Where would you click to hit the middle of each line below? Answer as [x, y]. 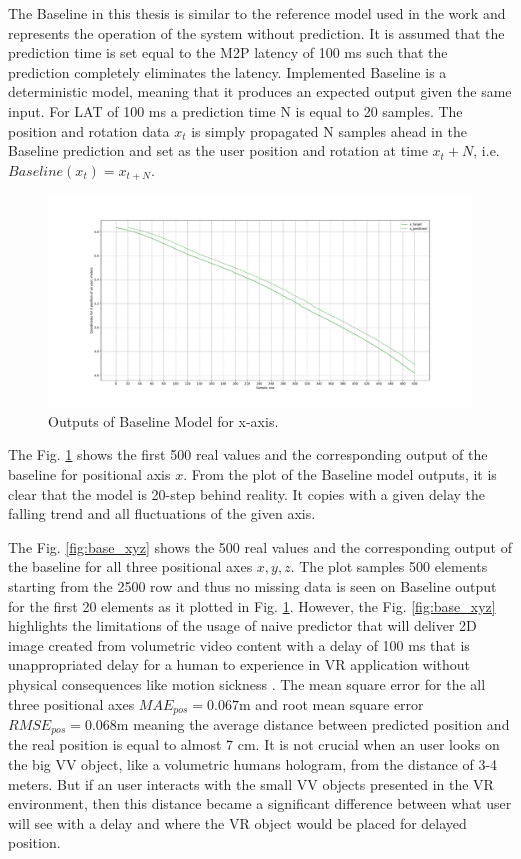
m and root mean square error [331, 703]
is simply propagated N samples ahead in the [329, 130]
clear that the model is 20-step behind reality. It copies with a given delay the [247, 493]
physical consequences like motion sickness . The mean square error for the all [247, 683]
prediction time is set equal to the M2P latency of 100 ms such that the [228, 52]
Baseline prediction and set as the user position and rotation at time [218, 150]
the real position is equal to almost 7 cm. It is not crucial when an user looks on [254, 744]
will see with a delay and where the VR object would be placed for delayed [237, 822]
